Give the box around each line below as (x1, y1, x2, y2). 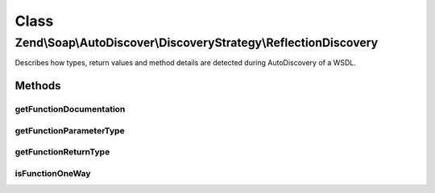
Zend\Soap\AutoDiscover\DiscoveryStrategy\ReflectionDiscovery (14, 35, 379, 50)
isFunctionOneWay (14, 167, 92, 179)
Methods (14, 79, 61, 92)
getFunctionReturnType (14, 146, 110, 158)
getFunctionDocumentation (14, 104, 126, 115)
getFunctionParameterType (14, 125, 125, 136)
